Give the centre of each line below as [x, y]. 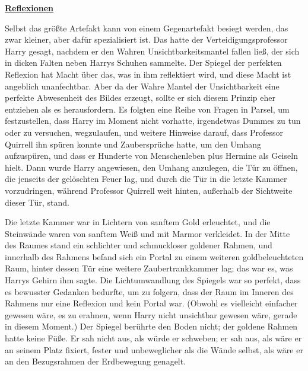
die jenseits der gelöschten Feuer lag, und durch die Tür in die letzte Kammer [146, 179]
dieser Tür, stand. [37, 202]
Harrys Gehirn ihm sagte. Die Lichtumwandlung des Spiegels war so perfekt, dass [153, 280]
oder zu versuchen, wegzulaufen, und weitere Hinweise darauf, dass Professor [144, 132]
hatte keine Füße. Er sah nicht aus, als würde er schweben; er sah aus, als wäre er [153, 338]
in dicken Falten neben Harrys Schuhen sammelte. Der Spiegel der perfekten [143, 63]
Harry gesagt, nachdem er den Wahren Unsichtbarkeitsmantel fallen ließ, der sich [152, 51]
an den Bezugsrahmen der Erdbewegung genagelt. [96, 361]
